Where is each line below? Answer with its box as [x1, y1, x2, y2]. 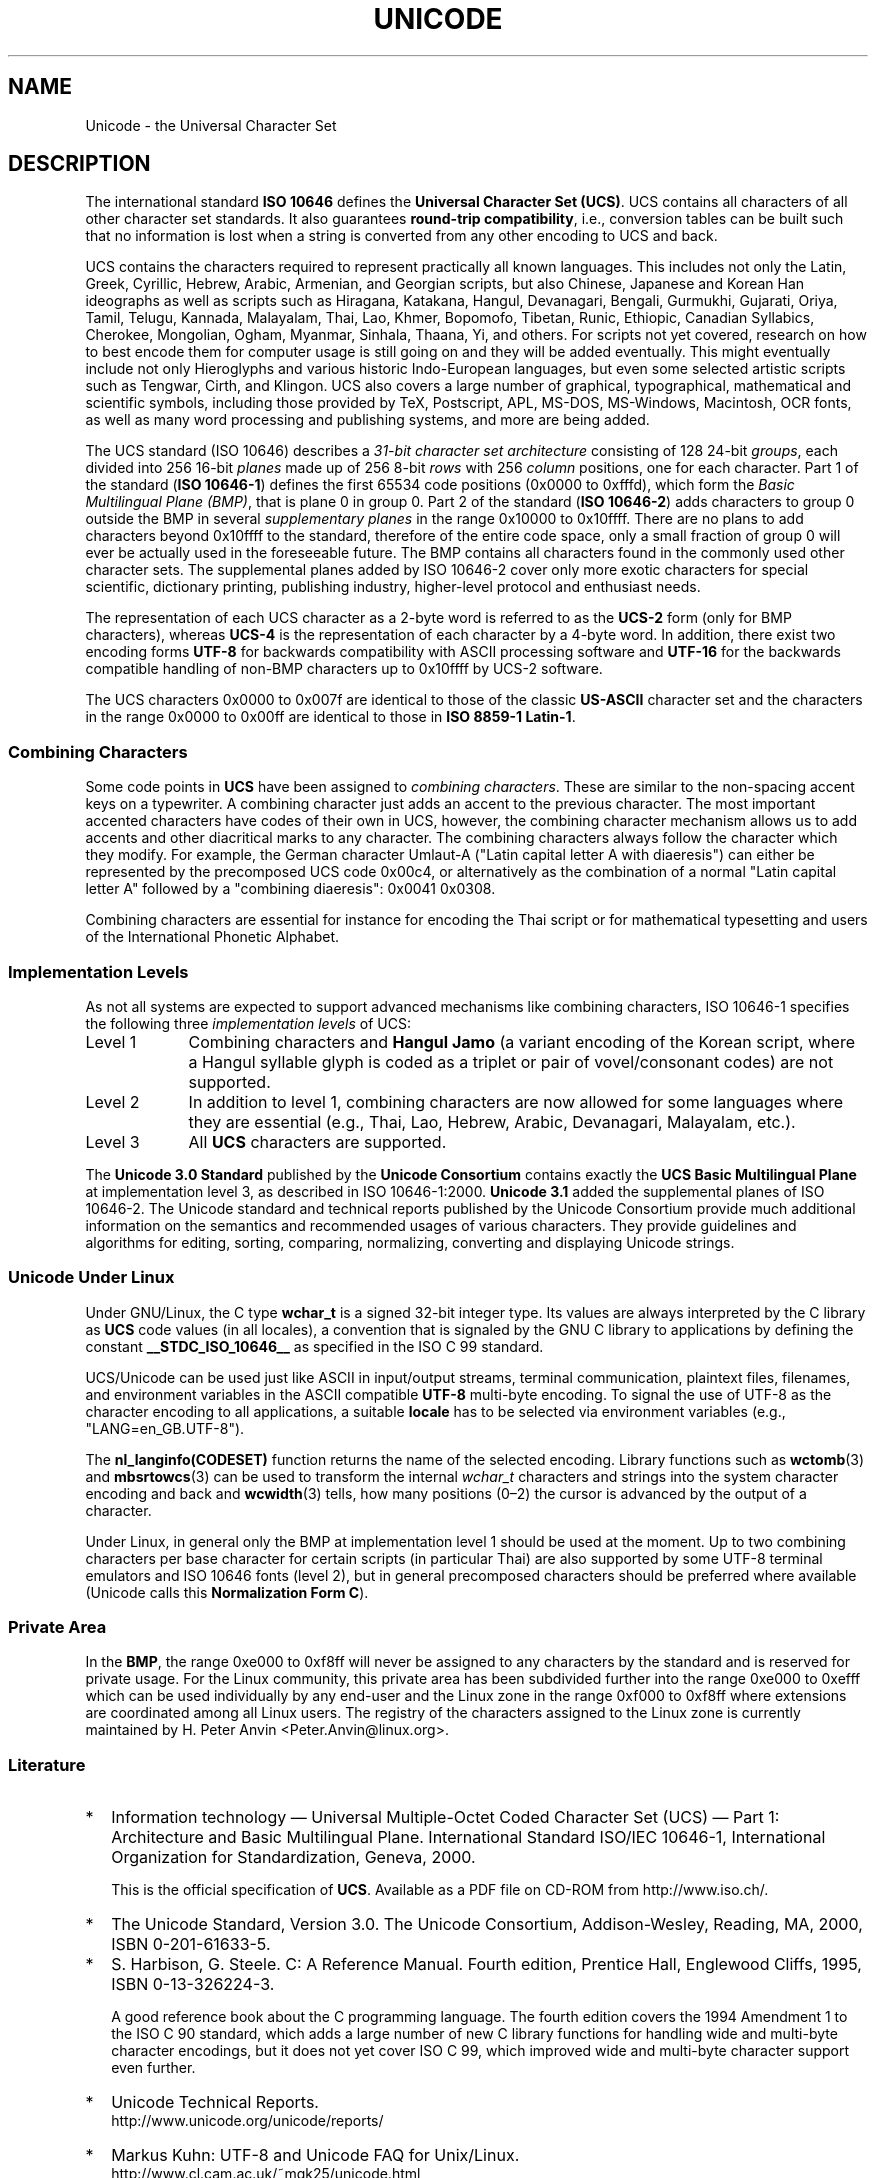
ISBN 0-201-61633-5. [111, 1934, 271, 1955]
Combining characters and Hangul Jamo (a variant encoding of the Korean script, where [188, 1031, 856, 1052]
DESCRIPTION [8, 151, 151, 177]
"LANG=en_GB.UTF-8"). [85, 1419, 245, 1437]
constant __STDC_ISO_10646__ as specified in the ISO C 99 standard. [85, 1337, 544, 1355]
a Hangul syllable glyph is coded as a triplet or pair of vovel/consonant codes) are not [188, 1051, 834, 1072]
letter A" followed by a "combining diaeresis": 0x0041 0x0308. [85, 880, 496, 898]
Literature [8, 1754, 86, 1775]
